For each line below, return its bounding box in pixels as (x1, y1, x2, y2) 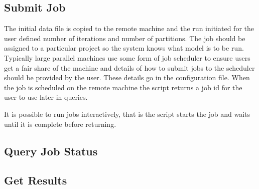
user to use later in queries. (4, 92, 88, 102)
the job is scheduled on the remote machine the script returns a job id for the (4, 82, 242, 92)
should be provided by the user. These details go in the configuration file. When (4, 72, 250, 83)
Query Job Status (4, 143, 98, 158)
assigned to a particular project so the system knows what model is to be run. (4, 43, 244, 53)
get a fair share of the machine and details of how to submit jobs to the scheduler (4, 62, 255, 73)
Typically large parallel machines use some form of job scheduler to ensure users (4, 52, 250, 63)
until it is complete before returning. (4, 118, 116, 129)
